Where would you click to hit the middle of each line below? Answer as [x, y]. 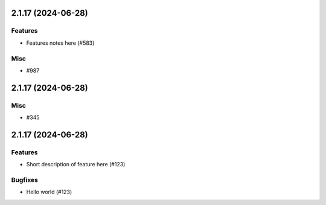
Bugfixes [25, 180]
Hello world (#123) [49, 192]
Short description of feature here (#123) [76, 164]
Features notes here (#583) [60, 43]
